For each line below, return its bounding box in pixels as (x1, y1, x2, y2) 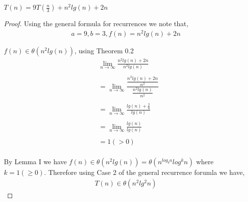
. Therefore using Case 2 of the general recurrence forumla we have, (44, 167, 245, 177)
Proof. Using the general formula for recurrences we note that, (4, 18, 188, 29)
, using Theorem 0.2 (74, 45, 134, 55)
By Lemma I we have (4, 156, 67, 167)
